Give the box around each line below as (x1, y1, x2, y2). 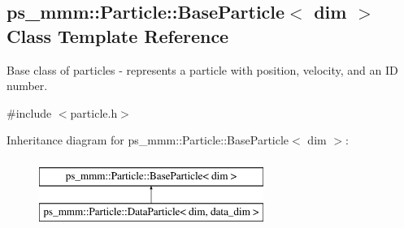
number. (7, 77, 48, 94)
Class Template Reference (7, 23, 229, 48)
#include (7, 104, 52, 121)
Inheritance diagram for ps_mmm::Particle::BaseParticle (7, 131, 289, 148)
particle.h (70, 104, 118, 121)
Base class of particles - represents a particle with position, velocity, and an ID (7, 61, 398, 78)
